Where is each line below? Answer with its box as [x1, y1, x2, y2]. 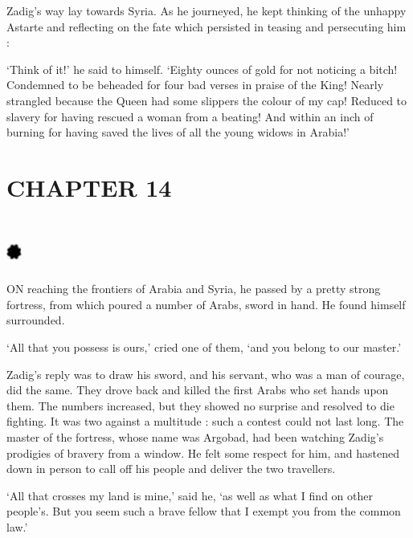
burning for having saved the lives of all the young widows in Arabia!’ [6, 124, 350, 141]
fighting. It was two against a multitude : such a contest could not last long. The [6, 413, 404, 430]
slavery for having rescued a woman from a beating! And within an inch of [6, 108, 374, 124]
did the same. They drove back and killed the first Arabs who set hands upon [6, 381, 389, 398]
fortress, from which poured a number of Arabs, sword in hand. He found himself [6, 295, 406, 312]
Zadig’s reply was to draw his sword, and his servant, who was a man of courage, [6, 365, 405, 382]
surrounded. [6, 312, 65, 328]
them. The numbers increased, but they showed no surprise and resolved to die [6, 397, 395, 414]
